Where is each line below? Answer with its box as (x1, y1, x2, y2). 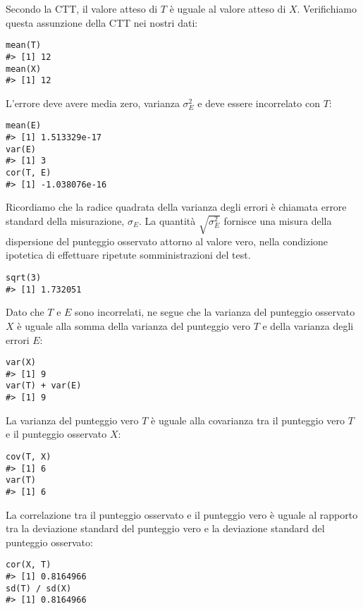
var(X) (6, 357, 36, 368)
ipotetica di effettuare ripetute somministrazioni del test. (6, 247, 251, 262)
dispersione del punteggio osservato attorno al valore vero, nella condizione (6, 233, 328, 248)
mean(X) (6, 63, 42, 74)
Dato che (6, 304, 44, 319)
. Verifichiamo (297, 1, 357, 16)
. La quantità (138, 213, 196, 228)
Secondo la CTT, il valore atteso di (6, 1, 158, 16)
